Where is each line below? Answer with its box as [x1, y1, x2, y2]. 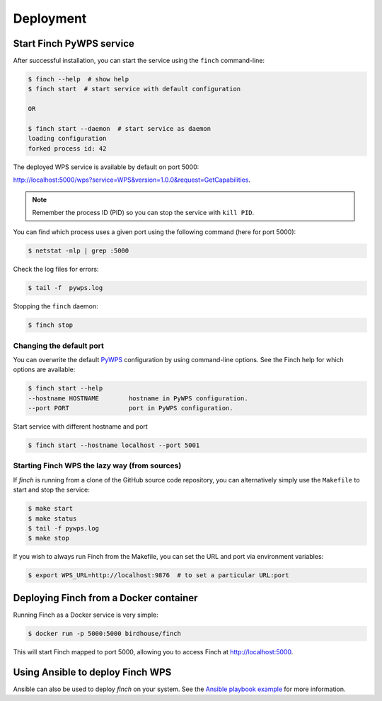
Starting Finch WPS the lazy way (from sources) [13, 460, 182, 470]
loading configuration [28, 134, 107, 143]
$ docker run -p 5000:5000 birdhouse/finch [28, 630, 182, 637]
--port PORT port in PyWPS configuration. [28, 404, 233, 412]
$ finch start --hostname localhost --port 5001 [28, 441, 200, 449]
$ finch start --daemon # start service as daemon [28, 124, 212, 132]
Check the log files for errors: [13, 265, 99, 274]
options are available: [13, 365, 76, 374]
